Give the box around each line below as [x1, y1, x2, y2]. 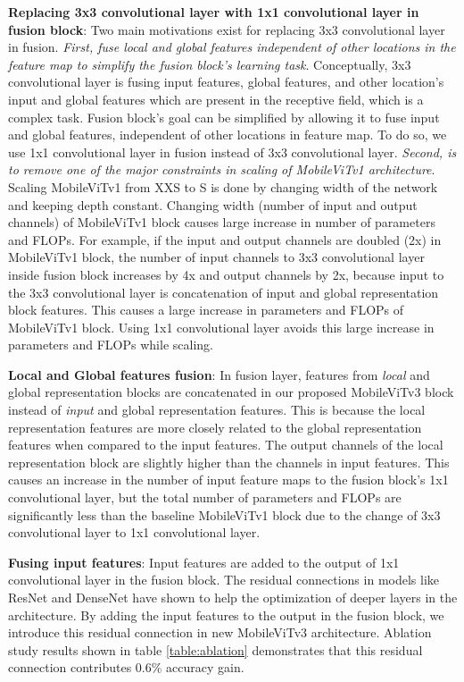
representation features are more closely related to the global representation [8, 417, 422, 436]
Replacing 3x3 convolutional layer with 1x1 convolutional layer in [8, 3, 419, 21]
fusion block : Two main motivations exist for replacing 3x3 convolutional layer [8, 20, 445, 38]
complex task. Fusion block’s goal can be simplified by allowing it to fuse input [8, 107, 440, 126]
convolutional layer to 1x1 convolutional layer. [8, 523, 261, 542]
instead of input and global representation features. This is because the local [8, 400, 426, 419]
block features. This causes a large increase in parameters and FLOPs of [8, 300, 404, 319]
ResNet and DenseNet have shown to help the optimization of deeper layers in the [8, 588, 458, 606]
